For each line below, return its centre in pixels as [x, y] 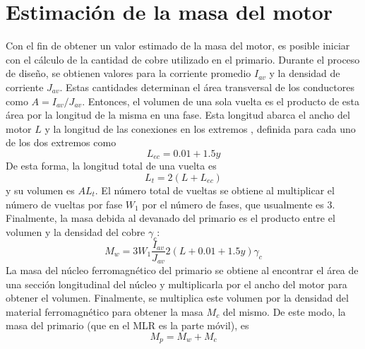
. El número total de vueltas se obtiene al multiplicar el [215, 190]
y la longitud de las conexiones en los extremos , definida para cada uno [200, 128]
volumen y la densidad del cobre [76, 231]
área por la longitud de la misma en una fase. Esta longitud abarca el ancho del [178, 115]
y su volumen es [40, 190]
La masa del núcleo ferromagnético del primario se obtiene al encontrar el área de [182, 270]
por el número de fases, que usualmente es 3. [239, 204]
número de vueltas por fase [64, 204]
